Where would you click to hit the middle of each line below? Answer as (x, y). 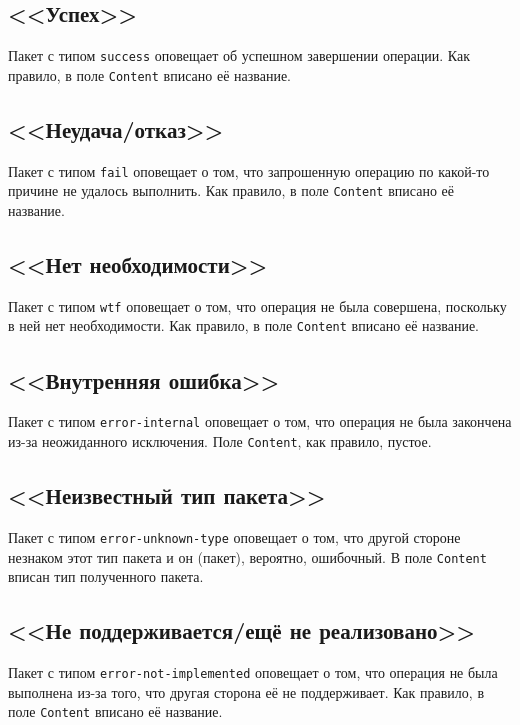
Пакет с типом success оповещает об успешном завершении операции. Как (239, 55)
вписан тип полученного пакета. (106, 576)
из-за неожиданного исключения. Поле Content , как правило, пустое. (220, 441)
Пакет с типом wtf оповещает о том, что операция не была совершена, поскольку (257, 305)
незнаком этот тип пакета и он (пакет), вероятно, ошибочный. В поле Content (247, 556)
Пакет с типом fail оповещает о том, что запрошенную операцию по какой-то (249, 170)
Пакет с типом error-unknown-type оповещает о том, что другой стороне (234, 536)
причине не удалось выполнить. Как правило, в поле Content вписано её (231, 190)
